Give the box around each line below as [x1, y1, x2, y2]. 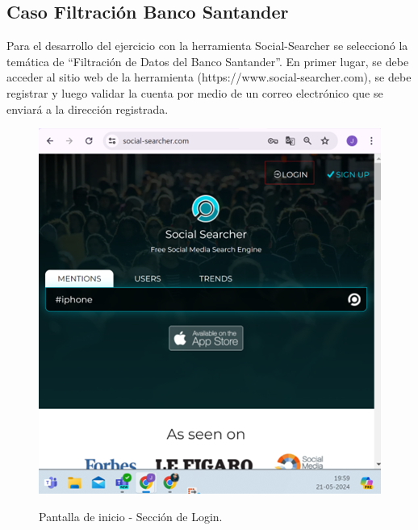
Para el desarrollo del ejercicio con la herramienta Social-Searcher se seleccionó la [6, 37, 408, 54]
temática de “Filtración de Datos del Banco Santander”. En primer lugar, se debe [6, 52, 409, 69]
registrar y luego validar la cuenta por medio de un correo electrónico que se [6, 84, 383, 101]
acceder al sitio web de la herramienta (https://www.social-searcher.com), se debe [6, 69, 412, 86]
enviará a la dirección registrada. [6, 100, 169, 117]
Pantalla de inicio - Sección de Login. [39, 507, 223, 524]
